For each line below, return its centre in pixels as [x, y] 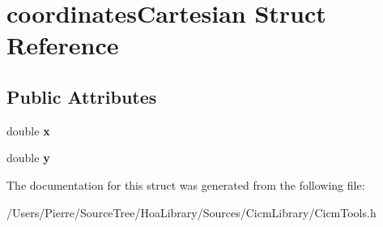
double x [28, 130]
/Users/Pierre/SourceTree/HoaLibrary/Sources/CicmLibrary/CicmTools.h [191, 212]
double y [28, 158]
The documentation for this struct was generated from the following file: [186, 184]
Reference [63, 45]
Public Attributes [82, 96]
